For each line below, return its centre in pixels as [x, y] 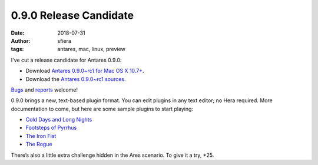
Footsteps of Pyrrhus [51, 128]
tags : [17, 49]
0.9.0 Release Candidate [72, 15]
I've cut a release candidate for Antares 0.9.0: [66, 60]
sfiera [64, 41]
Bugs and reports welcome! [44, 90]
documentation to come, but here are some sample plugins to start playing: [102, 109]
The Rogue [39, 144]
